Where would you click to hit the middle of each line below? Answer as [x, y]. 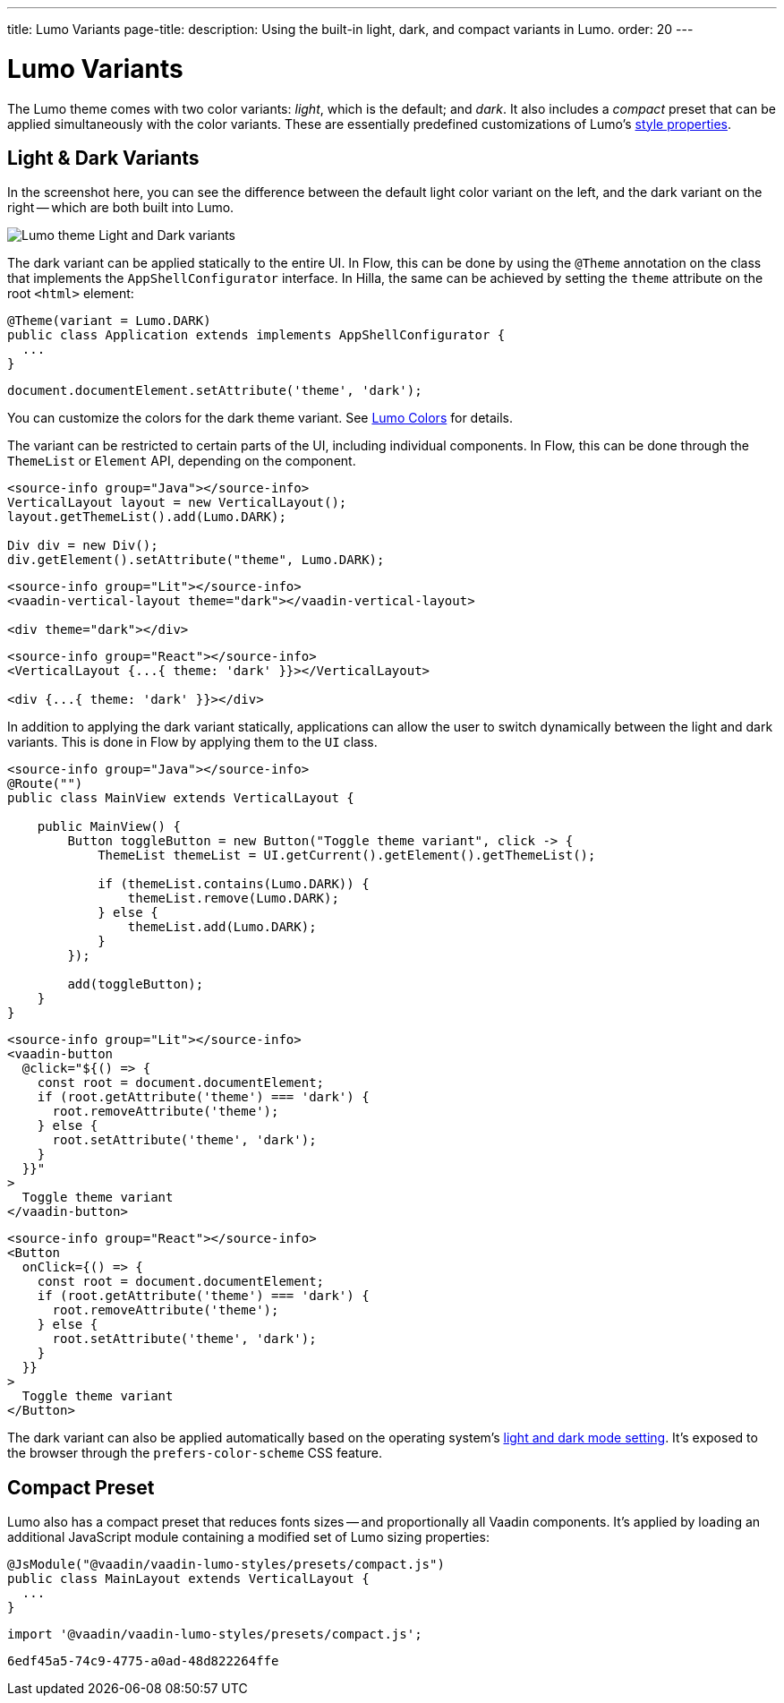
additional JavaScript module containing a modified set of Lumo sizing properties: [248, 1537]
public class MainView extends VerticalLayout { [181, 798]
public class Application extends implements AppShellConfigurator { [256, 335]
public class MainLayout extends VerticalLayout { [188, 1579]
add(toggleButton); [136, 984]
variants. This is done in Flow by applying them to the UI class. [192, 742]
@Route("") [45, 784]
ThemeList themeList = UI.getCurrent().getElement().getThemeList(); [347, 856]
